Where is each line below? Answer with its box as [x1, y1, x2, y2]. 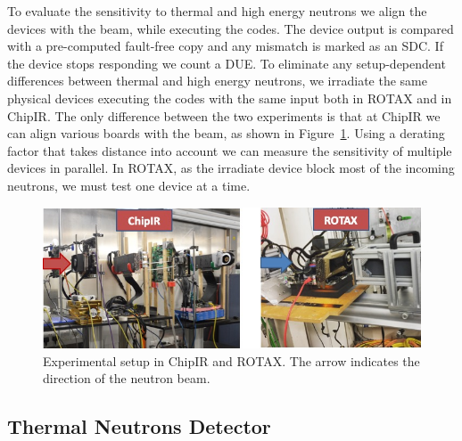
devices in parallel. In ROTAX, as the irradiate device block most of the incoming [7, 159, 455, 177]
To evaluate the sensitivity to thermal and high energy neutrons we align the [7, 2, 427, 20]
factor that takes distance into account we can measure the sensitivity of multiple [7, 141, 452, 159]
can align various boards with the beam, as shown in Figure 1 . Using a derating [7, 124, 445, 143]
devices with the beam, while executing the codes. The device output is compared [7, 19, 454, 37]
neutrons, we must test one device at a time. [7, 176, 251, 194]
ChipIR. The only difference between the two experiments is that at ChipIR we [7, 106, 441, 125]
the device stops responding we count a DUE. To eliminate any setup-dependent [7, 53, 446, 72]
